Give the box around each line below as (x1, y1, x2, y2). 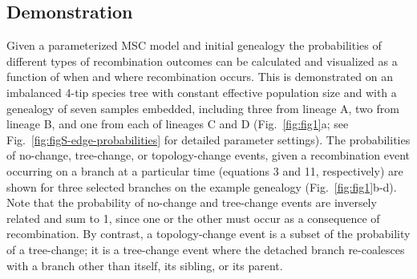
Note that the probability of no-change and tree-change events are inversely (6, 194, 377, 211)
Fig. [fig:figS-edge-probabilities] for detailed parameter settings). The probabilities (6, 131, 411, 148)
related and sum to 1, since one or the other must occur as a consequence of (6, 209, 380, 226)
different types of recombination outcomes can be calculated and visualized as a (6, 52, 398, 69)
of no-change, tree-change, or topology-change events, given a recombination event (6, 147, 410, 164)
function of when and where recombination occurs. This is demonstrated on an (6, 68, 393, 85)
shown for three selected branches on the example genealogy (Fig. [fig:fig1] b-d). (6, 178, 397, 195)
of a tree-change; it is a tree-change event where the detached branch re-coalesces (6, 241, 405, 257)
